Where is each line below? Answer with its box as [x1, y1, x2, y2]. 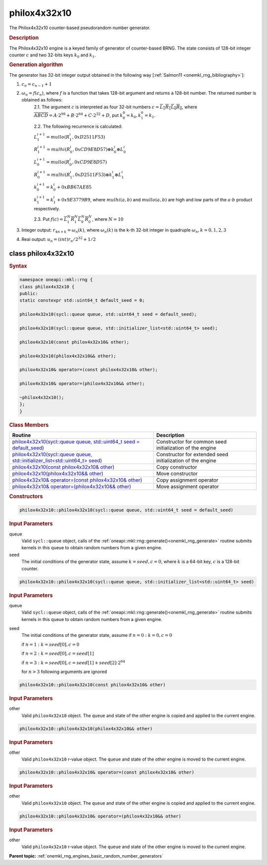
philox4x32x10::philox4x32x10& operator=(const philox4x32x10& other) [19, 769, 195, 775]
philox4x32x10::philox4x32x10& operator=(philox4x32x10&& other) [19, 813, 181, 819]
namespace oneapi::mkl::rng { [19, 277, 93, 283]
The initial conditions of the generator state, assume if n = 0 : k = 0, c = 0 [21, 632, 173, 638]
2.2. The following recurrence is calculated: [34, 123, 123, 129]
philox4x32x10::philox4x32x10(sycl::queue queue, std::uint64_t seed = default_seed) [19, 507, 233, 513]
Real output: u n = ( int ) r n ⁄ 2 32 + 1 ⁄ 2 [21, 236, 96, 243]
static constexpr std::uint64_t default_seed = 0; [19, 297, 145, 303]
